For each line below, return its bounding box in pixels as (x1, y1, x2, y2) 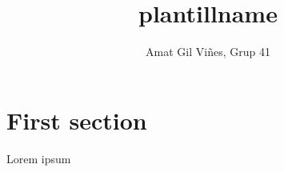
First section (6, 103, 147, 136)
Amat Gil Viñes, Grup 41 (146, 43, 270, 60)
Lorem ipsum (6, 150, 71, 166)
